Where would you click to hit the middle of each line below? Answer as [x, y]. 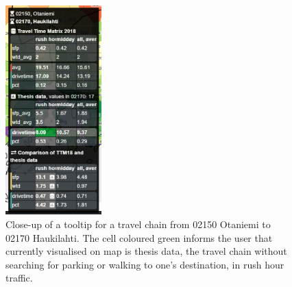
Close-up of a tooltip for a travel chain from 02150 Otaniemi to [138, 224]
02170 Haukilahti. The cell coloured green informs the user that [139, 237]
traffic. [19, 278]
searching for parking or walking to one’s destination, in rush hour [145, 264]
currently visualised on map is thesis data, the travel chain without [146, 251]
